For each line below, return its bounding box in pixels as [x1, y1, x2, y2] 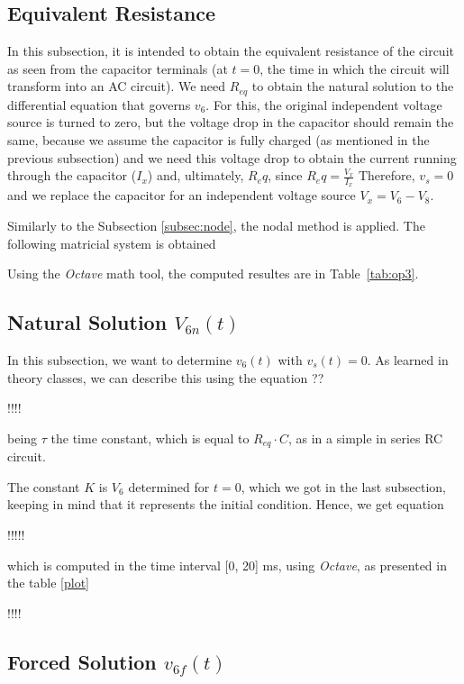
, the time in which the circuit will [259, 59, 450, 78]
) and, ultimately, [147, 166, 244, 185]
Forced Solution [7, 647, 157, 675]
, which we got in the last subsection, [241, 477, 447, 496]
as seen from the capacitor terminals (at [7, 59, 228, 78]
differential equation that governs [7, 95, 191, 114]
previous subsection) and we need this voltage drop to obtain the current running [7, 148, 457, 167]
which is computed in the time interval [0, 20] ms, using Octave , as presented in [7, 555, 447, 574]
